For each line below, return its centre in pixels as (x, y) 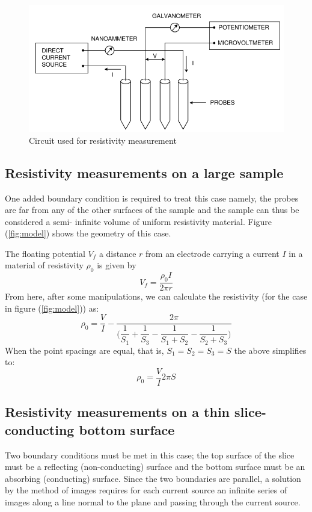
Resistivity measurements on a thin (118, 412)
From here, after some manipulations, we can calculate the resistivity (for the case (156, 296)
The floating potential (45, 253)
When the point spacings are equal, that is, (84, 350)
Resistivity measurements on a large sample (144, 172)
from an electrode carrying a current (213, 253)
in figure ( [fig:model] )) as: (52, 308)
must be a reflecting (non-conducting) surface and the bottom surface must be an (155, 467)
